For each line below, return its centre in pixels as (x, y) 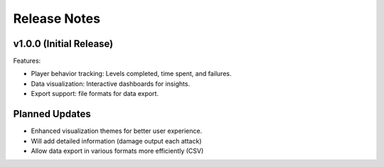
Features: (27, 61)
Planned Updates (52, 114)
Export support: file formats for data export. (95, 94)
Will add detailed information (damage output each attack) (116, 141)
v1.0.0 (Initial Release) (63, 44)
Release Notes (57, 18)
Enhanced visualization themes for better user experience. (117, 131)
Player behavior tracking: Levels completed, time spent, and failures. (131, 74)
